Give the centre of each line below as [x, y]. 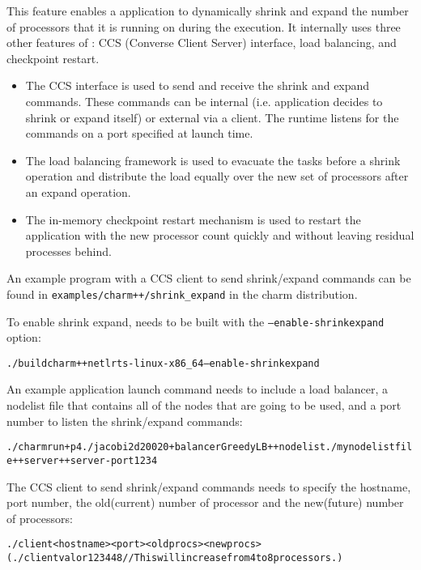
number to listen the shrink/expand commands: [125, 421]
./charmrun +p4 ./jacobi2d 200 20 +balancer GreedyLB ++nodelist [166, 447]
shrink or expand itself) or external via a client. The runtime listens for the [212, 117]
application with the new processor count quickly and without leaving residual [220, 235]
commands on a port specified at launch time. [139, 133]
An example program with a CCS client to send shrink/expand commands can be [209, 278]
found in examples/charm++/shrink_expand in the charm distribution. [182, 294]
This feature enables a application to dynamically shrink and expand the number [208, 11]
